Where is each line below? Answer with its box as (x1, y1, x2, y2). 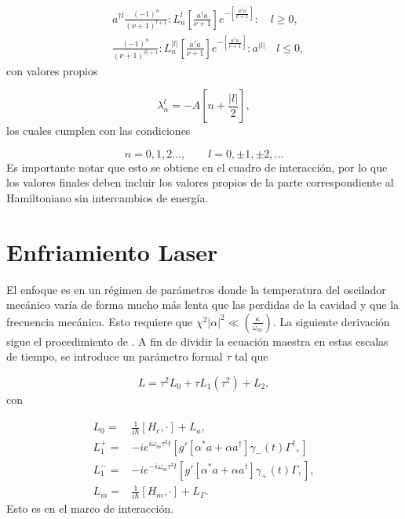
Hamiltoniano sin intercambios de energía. (6, 189, 209, 205)
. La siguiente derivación (272, 313, 390, 329)
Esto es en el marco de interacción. (6, 500, 174, 517)
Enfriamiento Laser (6, 235, 218, 267)
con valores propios (6, 62, 98, 78)
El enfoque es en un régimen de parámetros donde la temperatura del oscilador (6, 281, 386, 297)
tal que (235, 348, 268, 365)
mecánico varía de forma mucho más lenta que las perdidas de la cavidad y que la (6, 296, 400, 313)
